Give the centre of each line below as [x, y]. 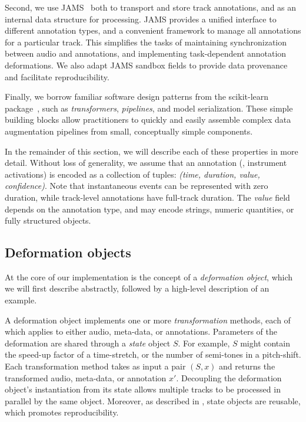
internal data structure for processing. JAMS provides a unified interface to [141, 19]
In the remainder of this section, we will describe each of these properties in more [152, 151]
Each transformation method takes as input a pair [95, 366]
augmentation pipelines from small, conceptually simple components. [129, 131]
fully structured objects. [48, 220]
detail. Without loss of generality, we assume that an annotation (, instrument [146, 163]
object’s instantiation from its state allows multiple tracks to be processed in [143, 389]
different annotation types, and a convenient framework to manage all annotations [153, 30]
